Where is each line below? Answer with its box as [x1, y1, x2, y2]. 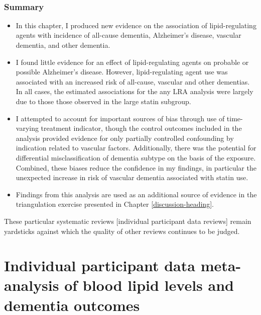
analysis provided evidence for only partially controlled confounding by [16, 132, 234, 143]
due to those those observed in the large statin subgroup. [16, 96, 191, 106]
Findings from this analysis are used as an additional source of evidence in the [16, 189, 257, 199]
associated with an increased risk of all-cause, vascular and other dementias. [16, 76, 250, 87]
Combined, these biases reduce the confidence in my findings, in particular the [16, 162, 256, 173]
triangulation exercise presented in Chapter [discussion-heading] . [16, 199, 214, 209]
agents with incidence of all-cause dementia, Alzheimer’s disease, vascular [16, 30, 241, 40]
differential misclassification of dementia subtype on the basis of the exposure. [16, 152, 256, 163]
